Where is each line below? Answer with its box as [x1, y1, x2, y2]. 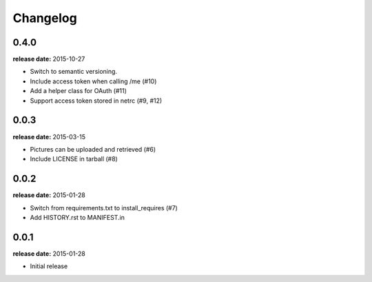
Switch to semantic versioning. [30, 68, 117, 76]
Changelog [12, 10, 77, 26]
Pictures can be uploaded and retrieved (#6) [30, 145, 156, 153]
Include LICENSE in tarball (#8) [30, 155, 118, 163]
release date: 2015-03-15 [12, 132, 86, 141]
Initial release [30, 262, 68, 270]
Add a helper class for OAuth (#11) [30, 87, 127, 95]
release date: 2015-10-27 [12, 55, 85, 63]
